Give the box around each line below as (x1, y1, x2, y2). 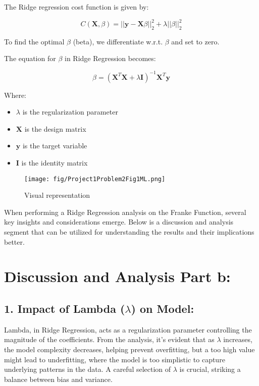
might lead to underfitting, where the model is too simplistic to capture (4, 354, 225, 364)
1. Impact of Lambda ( (4, 300, 125, 316)
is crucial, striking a (179, 364, 241, 374)
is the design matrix (24, 123, 86, 134)
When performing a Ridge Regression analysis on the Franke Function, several (4, 206, 246, 217)
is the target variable (22, 140, 87, 151)
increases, (223, 334, 252, 345)
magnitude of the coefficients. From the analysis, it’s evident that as (4, 334, 215, 345)
